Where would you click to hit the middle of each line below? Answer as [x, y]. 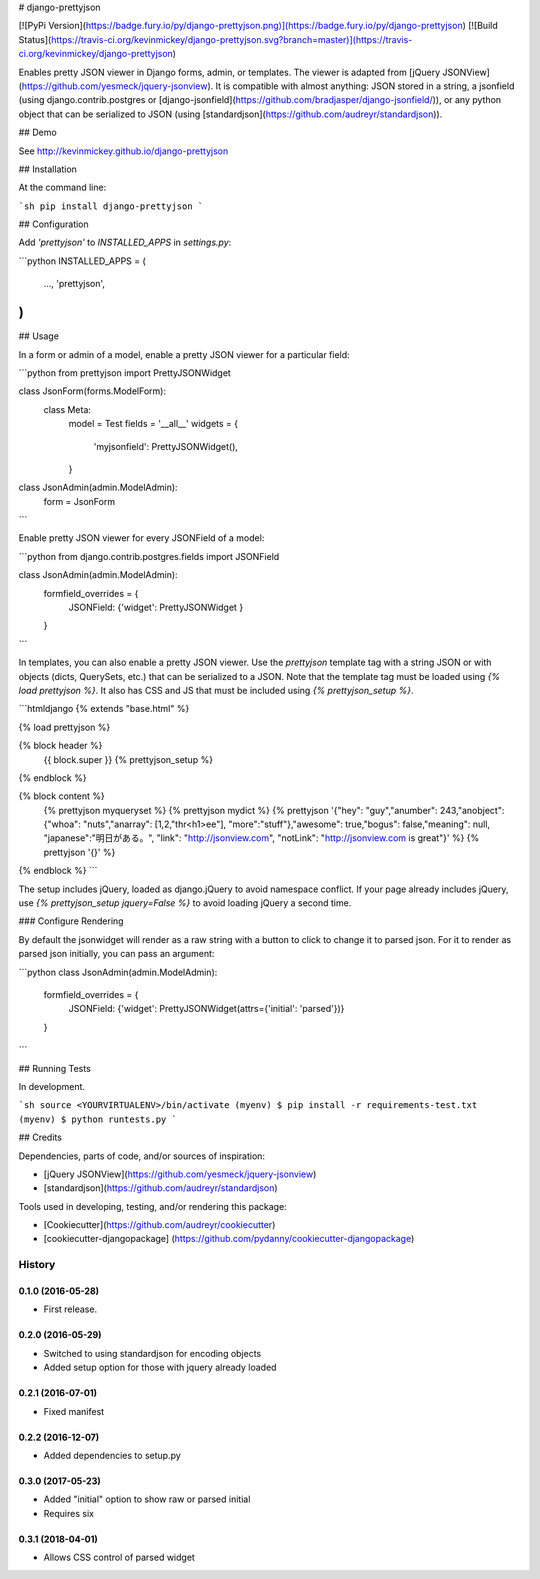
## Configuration [53, 224]
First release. [70, 1309]
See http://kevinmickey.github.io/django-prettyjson [123, 151]
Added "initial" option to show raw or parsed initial [147, 1499]
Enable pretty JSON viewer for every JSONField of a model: [141, 538]
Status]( [35, 39]
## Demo [37, 132]
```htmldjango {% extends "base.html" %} [104, 709]
